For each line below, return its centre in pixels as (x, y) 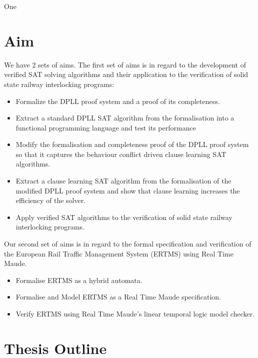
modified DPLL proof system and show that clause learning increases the (128, 190)
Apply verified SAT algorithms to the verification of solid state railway (124, 217)
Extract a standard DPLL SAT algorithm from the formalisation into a (125, 118)
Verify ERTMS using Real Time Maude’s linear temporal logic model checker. (135, 313)
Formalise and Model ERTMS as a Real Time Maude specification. (118, 297)
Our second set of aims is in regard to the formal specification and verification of (128, 244)
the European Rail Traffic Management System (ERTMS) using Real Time (119, 253)
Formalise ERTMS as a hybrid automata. (79, 280)
